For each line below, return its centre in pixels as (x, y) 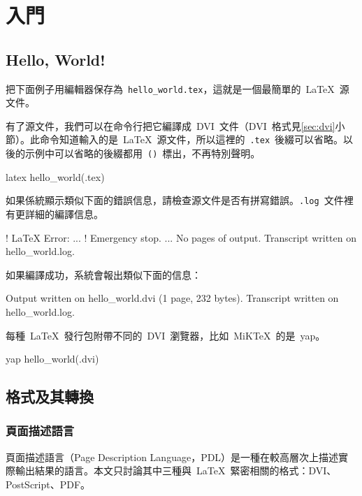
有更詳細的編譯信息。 (55, 213)
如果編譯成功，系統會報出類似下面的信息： (103, 274)
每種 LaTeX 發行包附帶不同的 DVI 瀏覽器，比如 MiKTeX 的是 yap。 (166, 335)
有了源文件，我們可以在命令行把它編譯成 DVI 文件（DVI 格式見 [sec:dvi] (171, 125)
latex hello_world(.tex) (55, 176)
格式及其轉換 (50, 396)
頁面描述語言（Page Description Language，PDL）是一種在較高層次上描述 (172, 457)
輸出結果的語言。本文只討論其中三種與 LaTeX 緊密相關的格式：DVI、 (176, 471)
